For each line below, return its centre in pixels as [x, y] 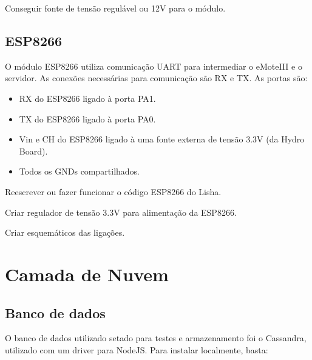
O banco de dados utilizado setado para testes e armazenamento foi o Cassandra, [156, 338]
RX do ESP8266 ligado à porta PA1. [87, 98]
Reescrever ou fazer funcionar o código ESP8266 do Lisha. [113, 191]
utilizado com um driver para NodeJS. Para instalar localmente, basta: [137, 349]
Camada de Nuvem [87, 274]
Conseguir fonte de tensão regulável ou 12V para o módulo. [115, 8]
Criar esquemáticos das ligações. [65, 232]
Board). [33, 151]
